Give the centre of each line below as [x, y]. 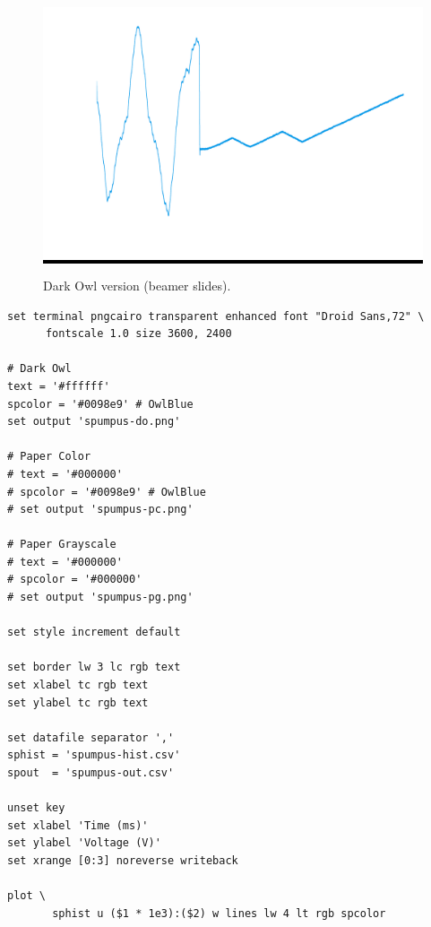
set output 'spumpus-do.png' [94, 422]
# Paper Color [49, 457]
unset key [36, 808]
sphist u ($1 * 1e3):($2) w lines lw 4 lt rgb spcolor [219, 913]
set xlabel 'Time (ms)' [78, 825]
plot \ [26, 896]
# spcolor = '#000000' [75, 580]
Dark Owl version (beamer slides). [137, 285]
